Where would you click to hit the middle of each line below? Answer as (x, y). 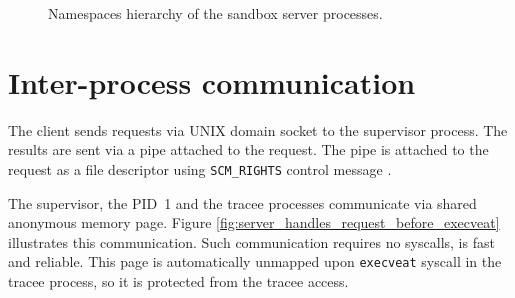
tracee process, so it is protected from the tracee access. (178, 281)
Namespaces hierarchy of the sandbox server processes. (215, 13)
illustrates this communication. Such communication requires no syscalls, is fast (251, 241)
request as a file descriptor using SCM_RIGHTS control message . (200, 168)
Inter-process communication (212, 81)
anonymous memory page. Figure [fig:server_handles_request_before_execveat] (254, 222)
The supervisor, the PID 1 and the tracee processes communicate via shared (242, 202)
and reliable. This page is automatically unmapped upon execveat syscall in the (255, 261)
